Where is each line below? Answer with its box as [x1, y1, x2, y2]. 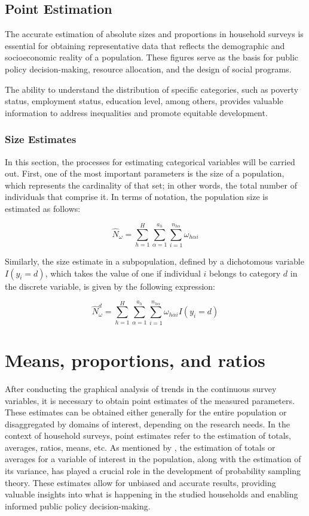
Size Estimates [5, 132, 77, 147]
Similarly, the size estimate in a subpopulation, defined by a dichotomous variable [5, 255, 304, 268]
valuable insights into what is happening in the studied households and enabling [5, 488, 298, 500]
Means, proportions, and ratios [5, 347, 265, 372]
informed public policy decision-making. [5, 499, 151, 512]
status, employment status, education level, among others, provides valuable [5, 95, 283, 107]
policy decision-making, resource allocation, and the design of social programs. [5, 62, 292, 75]
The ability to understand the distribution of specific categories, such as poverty [5, 83, 299, 95]
